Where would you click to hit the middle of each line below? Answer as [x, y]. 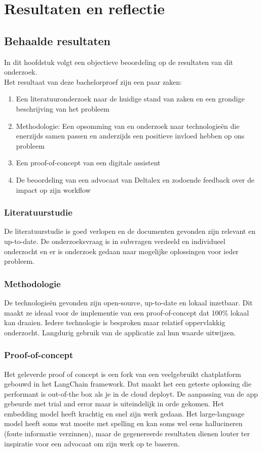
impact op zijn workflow [53, 189]
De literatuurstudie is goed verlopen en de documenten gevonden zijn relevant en [130, 231]
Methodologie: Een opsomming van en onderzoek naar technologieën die [128, 126]
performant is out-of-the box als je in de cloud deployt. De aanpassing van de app [131, 393]
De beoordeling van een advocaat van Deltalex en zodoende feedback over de [135, 179]
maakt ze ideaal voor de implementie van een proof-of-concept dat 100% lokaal [127, 312]
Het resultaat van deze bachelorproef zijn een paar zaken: [93, 81]
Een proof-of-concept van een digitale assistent [88, 163]
